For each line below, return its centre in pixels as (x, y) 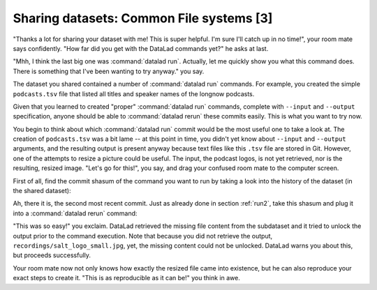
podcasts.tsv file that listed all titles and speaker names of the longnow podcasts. (134, 93)
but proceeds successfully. (52, 255)
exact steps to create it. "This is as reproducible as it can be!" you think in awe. (126, 278)
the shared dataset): (42, 191)
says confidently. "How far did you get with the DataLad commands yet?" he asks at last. (141, 48)
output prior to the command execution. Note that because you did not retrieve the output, (143, 236)
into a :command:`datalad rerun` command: (75, 213)
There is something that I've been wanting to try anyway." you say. (109, 71)
